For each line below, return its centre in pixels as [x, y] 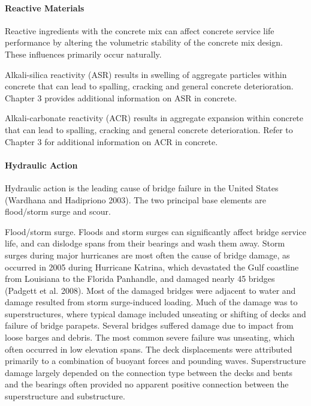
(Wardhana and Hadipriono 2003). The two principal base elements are [135, 199]
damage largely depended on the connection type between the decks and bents [149, 372]
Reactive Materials [45, 7]
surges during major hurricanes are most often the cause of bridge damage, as [147, 255]
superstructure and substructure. [65, 396]
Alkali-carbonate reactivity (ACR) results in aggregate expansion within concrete [154, 118]
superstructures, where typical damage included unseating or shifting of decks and [155, 313]
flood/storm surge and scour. [58, 211]
